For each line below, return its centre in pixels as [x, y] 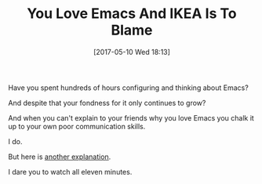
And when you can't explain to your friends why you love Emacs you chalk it [131, 117]
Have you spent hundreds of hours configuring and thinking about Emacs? [128, 88]
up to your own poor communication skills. [77, 126]
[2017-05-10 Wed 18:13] [132, 52]
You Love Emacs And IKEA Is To [132, 14]
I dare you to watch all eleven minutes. [70, 171]
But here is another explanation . [60, 157]
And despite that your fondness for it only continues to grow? [107, 103]
